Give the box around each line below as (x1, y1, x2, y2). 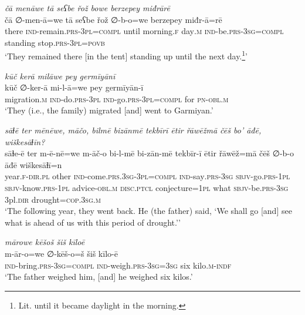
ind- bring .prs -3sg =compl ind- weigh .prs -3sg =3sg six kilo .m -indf (5, 259, 232, 271)
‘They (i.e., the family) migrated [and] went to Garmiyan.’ (5, 104, 213, 116)
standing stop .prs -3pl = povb (5, 36, 105, 48)
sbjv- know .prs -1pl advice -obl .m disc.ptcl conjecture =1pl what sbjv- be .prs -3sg (5, 181, 289, 193)
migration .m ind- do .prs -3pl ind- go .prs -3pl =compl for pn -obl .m (5, 92, 229, 105)
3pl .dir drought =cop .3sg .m (5, 193, 101, 205)
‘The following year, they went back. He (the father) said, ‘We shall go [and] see (5, 205, 292, 217)
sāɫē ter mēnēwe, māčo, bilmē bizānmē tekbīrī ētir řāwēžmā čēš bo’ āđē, (5, 124, 262, 136)
